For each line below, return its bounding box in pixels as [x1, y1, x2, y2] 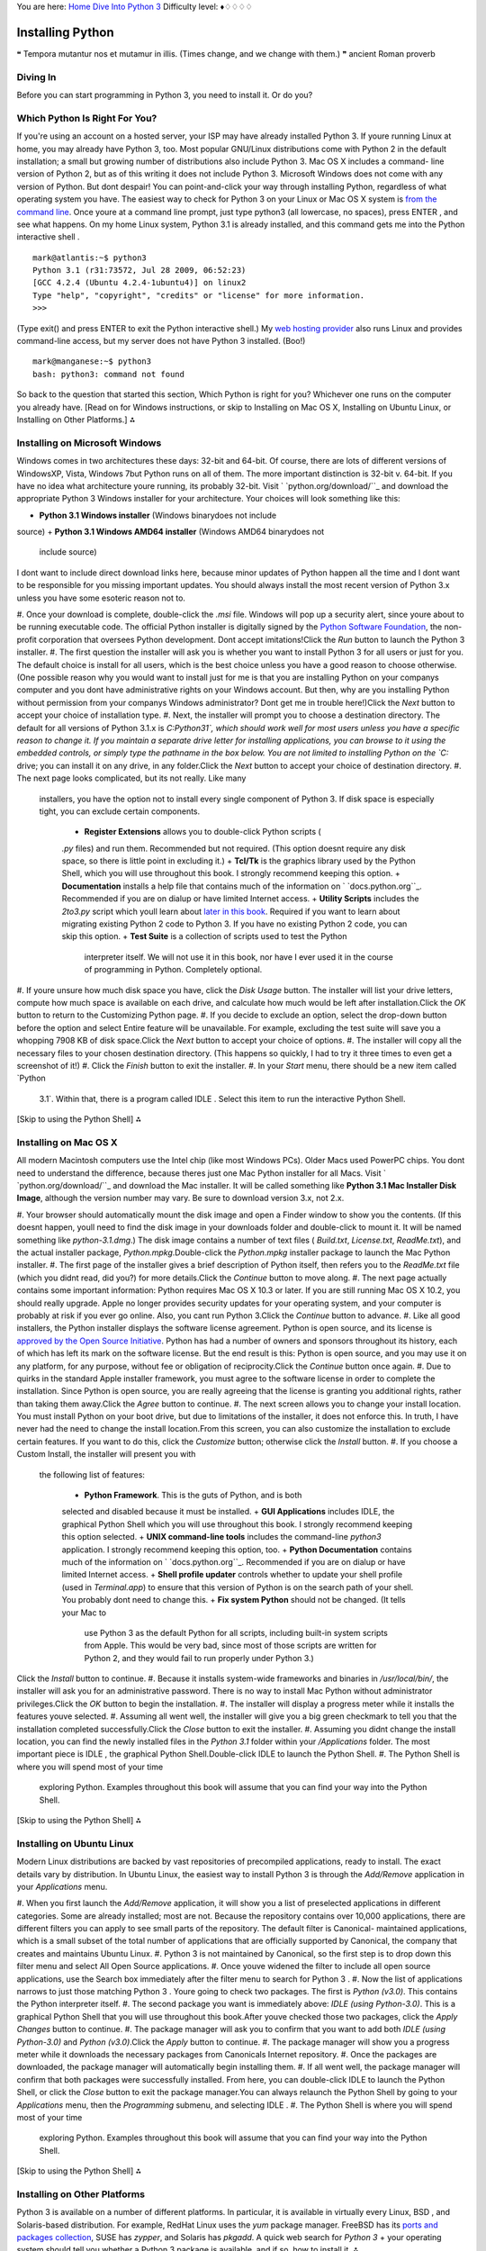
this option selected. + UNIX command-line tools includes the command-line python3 [61, 1532, 382, 1542]
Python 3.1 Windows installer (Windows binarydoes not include [39, 510, 277, 520]
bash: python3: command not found [32, 369, 184, 379]
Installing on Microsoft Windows [16, 437, 162, 449]
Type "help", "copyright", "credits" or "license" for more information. [32, 290, 365, 301]
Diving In [16, 70, 57, 83]
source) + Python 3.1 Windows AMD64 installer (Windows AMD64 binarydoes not [16, 527, 325, 538]
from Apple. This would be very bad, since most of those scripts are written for [84, 1640, 377, 1651]
